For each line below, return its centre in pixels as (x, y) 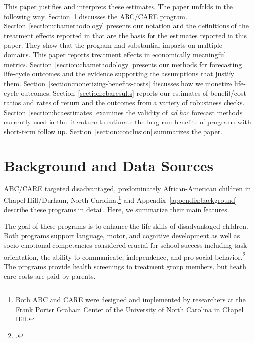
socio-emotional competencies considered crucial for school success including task (126, 245)
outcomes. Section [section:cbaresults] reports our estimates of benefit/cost (133, 93)
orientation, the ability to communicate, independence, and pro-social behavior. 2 (125, 256)
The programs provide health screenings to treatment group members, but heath (125, 266)
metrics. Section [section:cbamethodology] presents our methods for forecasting (123, 64)
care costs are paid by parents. (50, 276)
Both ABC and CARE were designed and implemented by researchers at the (130, 300)
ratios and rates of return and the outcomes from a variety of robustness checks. (124, 102)
